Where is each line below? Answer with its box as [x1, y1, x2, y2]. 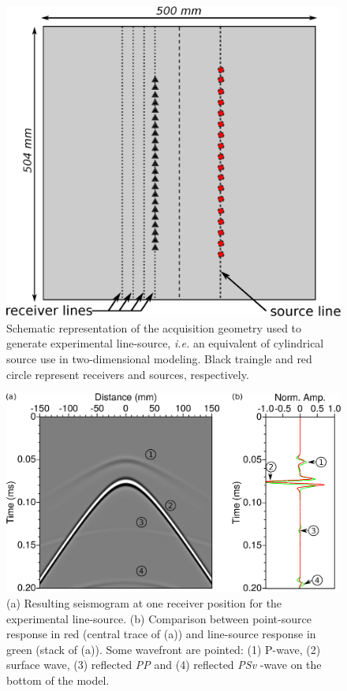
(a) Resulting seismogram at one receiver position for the [6, 594, 282, 611]
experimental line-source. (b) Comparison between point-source [6, 610, 312, 626]
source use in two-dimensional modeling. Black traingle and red [6, 350, 312, 366]
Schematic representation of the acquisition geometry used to [6, 319, 302, 336]
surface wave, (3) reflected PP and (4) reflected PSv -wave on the [6, 656, 322, 673]
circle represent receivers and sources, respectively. [6, 366, 249, 382]
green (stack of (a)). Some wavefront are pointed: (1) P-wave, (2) [6, 641, 321, 657]
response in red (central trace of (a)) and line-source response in [6, 626, 316, 642]
